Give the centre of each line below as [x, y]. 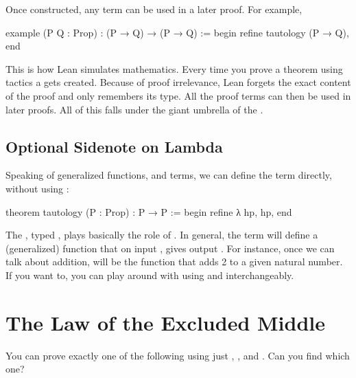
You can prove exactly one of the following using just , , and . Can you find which [178, 355]
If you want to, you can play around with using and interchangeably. [150, 275]
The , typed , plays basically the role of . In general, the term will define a [162, 235]
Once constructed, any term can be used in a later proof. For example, [154, 9]
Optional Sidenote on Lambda [114, 146]
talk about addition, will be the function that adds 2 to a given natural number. [174, 262]
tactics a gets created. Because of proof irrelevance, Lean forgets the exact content [178, 82]
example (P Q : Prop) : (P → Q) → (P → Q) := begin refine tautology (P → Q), [177, 32]
